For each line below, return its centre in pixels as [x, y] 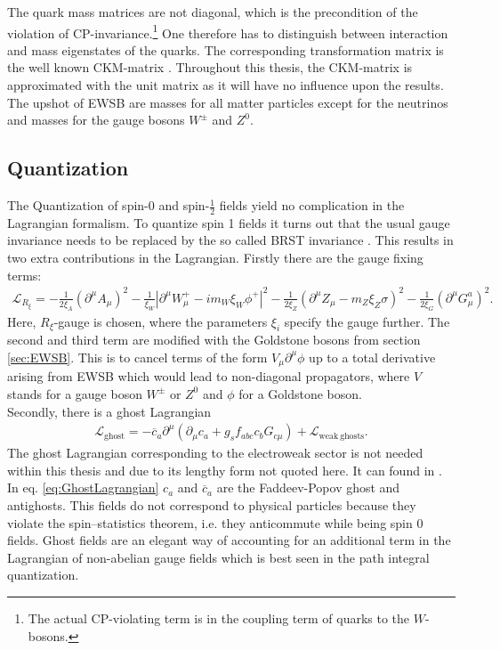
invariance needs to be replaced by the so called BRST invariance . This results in [230, 240]
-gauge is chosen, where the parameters [161, 321]
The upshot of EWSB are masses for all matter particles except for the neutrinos [228, 102]
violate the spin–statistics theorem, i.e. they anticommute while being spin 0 [215, 522]
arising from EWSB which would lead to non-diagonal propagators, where [209, 376]
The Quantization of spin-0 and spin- [109, 205]
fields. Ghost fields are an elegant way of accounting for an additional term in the [229, 540]
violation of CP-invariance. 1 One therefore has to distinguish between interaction [228, 31]
